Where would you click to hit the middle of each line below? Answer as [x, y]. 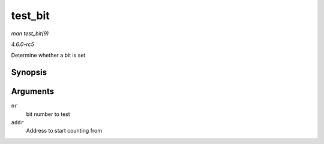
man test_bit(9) [30, 33]
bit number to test [48, 114]
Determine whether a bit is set [48, 55]
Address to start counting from [64, 131]
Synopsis [29, 73]
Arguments [33, 92]
